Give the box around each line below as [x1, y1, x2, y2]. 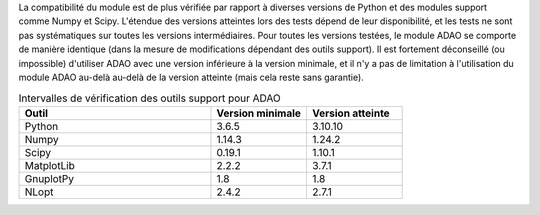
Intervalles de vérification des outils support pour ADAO [18, 91, 282, 105]
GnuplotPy [24, 171, 75, 185]
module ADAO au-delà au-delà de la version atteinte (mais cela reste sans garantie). [18, 71, 364, 83]
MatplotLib [24, 158, 75, 172]
